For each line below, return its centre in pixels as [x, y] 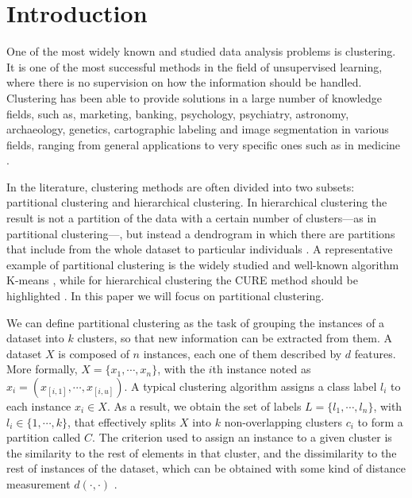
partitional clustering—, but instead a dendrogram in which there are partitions [201, 233]
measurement [39, 483]
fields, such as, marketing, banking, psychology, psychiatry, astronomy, [178, 113]
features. [375, 353]
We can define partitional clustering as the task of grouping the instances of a [196, 322]
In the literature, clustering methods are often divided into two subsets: [181, 186]
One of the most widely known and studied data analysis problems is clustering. [201, 51]
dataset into [35, 338]
